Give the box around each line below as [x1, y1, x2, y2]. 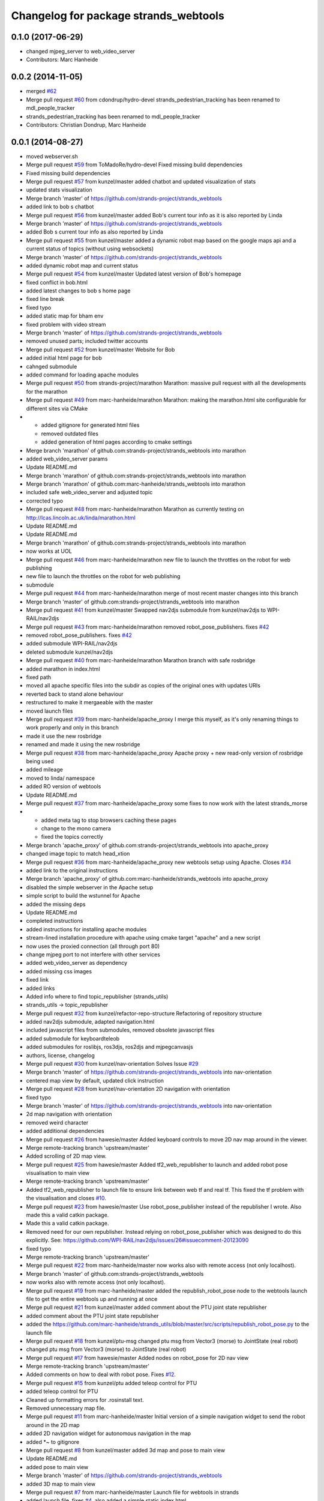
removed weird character [26, 1119, 89, 1126]
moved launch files [26, 707, 73, 714]
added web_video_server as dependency [26, 959, 128, 967]
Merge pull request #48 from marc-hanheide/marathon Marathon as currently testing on [26, 506, 244, 513]
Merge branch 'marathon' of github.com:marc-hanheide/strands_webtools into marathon [26, 480, 246, 488]
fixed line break [26, 295, 65, 303]
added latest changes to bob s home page [26, 287, 131, 294]
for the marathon [26, 388, 68, 395]
